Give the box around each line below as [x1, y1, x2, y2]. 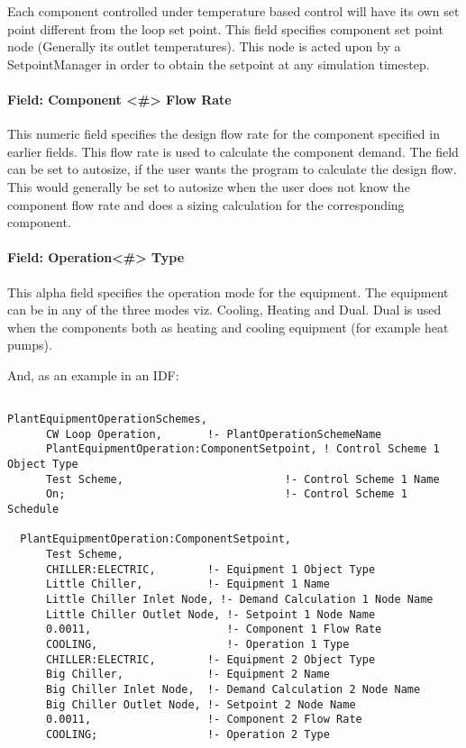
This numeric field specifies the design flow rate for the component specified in [7, 124, 440, 143]
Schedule [7, 503, 59, 516]
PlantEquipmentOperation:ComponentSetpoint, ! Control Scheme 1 [45, 442, 440, 456]
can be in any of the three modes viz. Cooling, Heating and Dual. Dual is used [7, 300, 442, 319]
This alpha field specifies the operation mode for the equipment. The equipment [7, 282, 449, 301]
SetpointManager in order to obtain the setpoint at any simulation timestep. [7, 54, 430, 73]
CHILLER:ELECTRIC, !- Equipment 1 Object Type [45, 562, 376, 576]
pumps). [7, 335, 52, 354]
